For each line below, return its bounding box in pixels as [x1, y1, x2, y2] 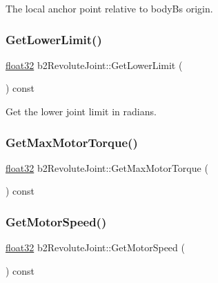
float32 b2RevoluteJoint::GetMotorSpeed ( [6, 240, 185, 255]
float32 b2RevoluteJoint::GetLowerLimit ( [6, 57, 183, 72]
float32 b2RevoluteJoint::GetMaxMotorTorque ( [6, 160, 208, 175]
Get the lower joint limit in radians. [6, 104, 157, 118]
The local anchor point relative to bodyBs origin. [6, 1, 213, 15]
